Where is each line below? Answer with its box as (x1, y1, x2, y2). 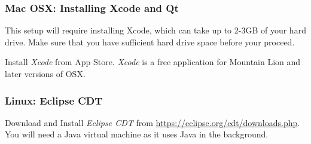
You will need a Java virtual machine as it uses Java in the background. (5, 128, 269, 140)
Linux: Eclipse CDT (5, 93, 103, 108)
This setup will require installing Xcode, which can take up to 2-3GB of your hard (5, 24, 306, 36)
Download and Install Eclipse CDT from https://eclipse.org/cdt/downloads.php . (5, 116, 300, 128)
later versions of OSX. (5, 68, 86, 79)
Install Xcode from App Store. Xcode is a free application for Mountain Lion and (5, 56, 301, 68)
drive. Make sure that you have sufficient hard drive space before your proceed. (5, 35, 295, 48)
